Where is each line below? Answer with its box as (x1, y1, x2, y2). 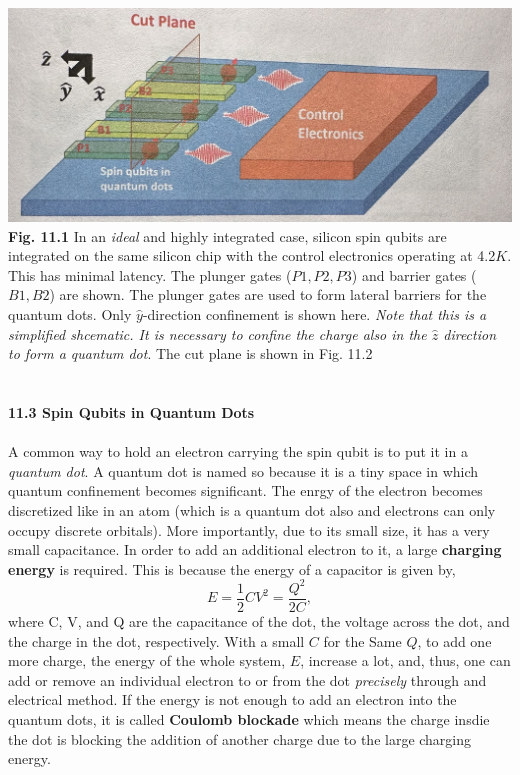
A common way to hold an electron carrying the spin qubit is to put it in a (8, 441, 468, 462)
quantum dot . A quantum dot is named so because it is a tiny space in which (8, 460, 479, 481)
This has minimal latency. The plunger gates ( (8, 264, 292, 285)
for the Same (323, 630, 402, 651)
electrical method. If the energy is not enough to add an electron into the (8, 689, 457, 710)
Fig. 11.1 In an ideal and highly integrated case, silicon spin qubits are (8, 225, 447, 246)
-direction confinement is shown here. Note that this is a (142, 304, 487, 325)
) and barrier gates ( (351, 264, 477, 285)
